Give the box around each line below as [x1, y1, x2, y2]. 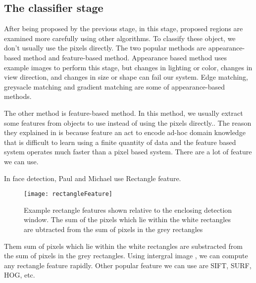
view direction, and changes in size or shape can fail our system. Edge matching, [4, 72, 249, 82]
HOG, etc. [4, 270, 35, 280]
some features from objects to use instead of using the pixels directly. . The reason [4, 117, 252, 128]
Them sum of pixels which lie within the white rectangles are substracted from [4, 240, 243, 251]
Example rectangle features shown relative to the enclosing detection [24, 204, 232, 215]
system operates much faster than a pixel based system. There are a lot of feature [4, 146, 252, 157]
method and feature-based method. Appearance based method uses [23, 52, 227, 62]
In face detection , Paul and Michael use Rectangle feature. [4, 173, 181, 183]
